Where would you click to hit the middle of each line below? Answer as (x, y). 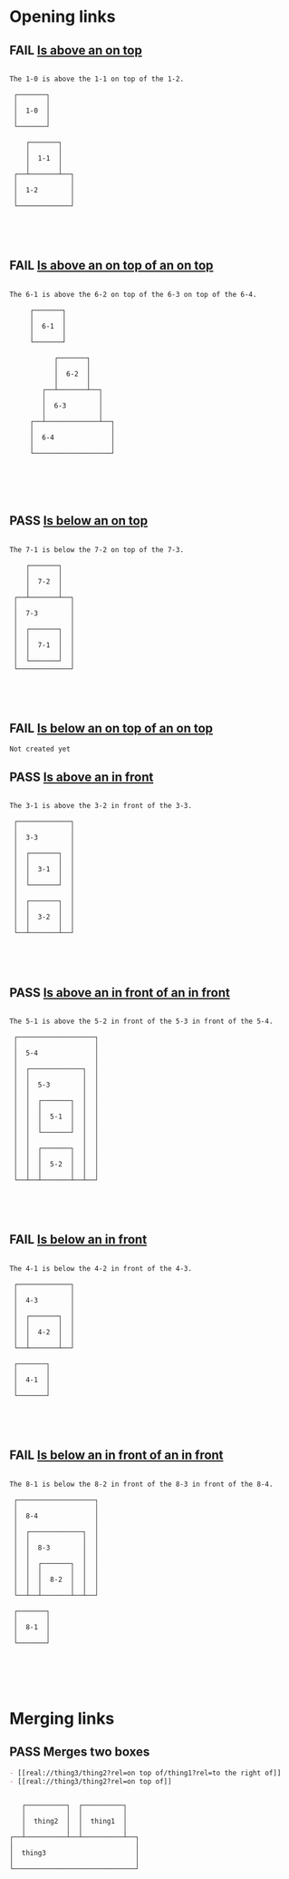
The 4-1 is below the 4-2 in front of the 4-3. (101, 1268)
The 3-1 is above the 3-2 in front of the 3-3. (101, 806)
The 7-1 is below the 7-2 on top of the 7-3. (96, 550)
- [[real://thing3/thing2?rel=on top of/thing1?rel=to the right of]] (145, 1773)
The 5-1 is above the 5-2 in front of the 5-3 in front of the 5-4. (141, 1022)
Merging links (62, 1718)
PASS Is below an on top (78, 521)
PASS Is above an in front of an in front (120, 993)
